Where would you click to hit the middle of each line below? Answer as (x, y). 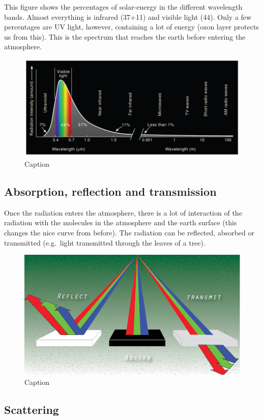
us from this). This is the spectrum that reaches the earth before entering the (125, 36)
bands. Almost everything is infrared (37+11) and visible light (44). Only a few (128, 17)
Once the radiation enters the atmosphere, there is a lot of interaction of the (123, 212)
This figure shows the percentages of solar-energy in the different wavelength (123, 7)
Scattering (32, 409)
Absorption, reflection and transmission (110, 191)
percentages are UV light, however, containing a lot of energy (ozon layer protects (131, 27)
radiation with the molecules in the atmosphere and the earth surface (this (121, 222)
